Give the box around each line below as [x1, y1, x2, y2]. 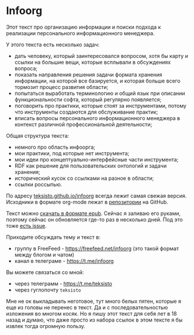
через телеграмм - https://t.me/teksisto [14, 280, 112, 287]
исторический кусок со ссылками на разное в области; [14, 175, 154, 182]
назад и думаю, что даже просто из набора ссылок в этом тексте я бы [6, 316, 183, 323]
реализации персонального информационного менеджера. [6, 29, 155, 36]
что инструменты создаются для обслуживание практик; [14, 108, 158, 115]
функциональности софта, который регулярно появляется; [14, 95, 162, 103]
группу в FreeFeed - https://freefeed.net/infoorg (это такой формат [14, 245, 179, 252]
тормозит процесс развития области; [14, 83, 109, 90]
